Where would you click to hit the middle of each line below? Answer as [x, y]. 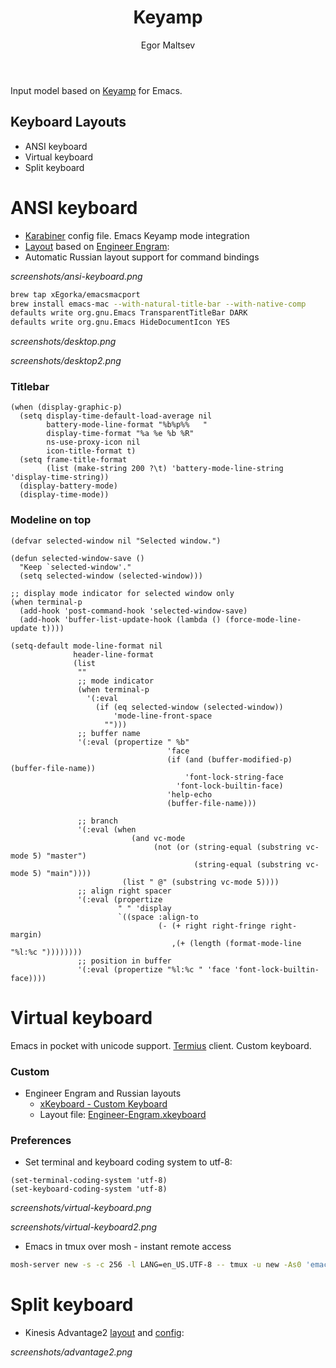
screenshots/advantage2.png [71, 1352]
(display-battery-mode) [68, 486]
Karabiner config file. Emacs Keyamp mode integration [137, 235]
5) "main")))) [62, 873]
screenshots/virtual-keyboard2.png [84, 1227]
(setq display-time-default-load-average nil [116, 416]
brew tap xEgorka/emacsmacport [75, 294]
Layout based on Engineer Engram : [97, 246]
